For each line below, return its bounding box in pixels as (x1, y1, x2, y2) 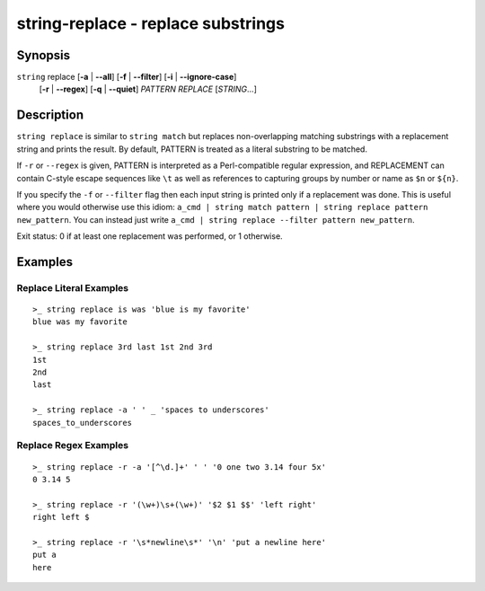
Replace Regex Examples (16, 439, 129, 452)
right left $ (32, 512, 90, 523)
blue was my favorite (32, 317, 128, 327)
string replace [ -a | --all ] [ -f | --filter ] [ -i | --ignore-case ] (16, 72, 237, 83)
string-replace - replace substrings (16, 13, 285, 33)
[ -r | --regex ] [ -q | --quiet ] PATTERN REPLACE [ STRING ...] (39, 84, 258, 94)
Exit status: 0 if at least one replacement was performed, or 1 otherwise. (16, 231, 283, 242)
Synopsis (16, 48, 71, 63)
